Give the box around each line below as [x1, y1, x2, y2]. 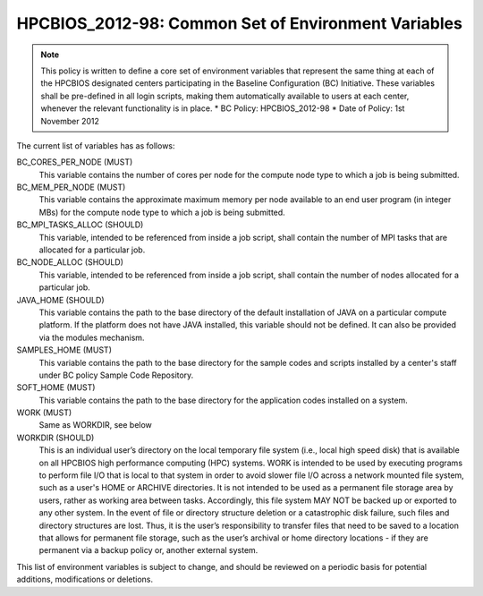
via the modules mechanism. [38, 332, 145, 343]
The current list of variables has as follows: [16, 140, 175, 151]
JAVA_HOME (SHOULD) [16, 294, 105, 305]
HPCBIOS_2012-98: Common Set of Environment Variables [16, 13, 462, 33]
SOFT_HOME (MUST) [16, 382, 96, 393]
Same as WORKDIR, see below [38, 420, 152, 430]
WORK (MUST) [16, 407, 72, 418]
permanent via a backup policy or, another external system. [38, 545, 258, 556]
